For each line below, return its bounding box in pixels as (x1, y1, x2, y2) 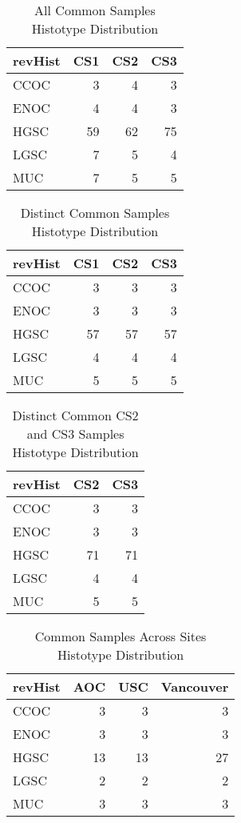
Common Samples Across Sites (34, 627, 207, 645)
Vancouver (160, 677, 229, 696)
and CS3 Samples (26, 424, 124, 443)
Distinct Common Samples (20, 203, 170, 222)
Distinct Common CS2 (12, 406, 139, 424)
